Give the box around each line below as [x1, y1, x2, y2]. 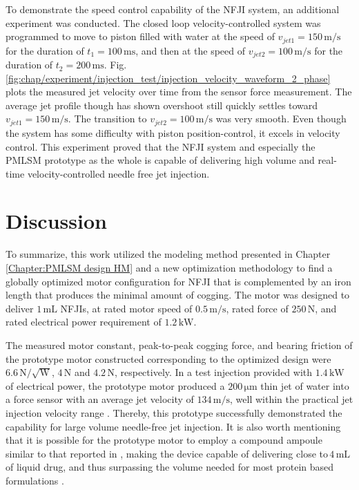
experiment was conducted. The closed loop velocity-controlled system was [6, 15, 321, 30]
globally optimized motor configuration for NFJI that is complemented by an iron [6, 274, 351, 288]
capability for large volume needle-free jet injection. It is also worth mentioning [6, 419, 341, 433]
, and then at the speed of [135, 43, 246, 57]
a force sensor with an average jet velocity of [6, 392, 194, 406]
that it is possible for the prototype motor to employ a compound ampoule [6, 433, 322, 447]
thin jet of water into [260, 378, 349, 393]
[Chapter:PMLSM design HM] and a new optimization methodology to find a [6, 261, 333, 275]
